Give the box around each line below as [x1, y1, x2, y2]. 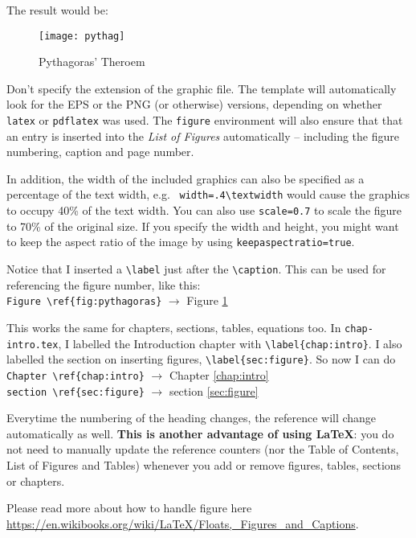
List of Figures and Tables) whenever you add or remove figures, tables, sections [6, 457, 402, 473]
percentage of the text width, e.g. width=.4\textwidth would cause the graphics [6, 186, 410, 203]
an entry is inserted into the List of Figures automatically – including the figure [6, 127, 399, 144]
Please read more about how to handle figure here [6, 499, 252, 516]
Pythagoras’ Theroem [39, 53, 145, 70]
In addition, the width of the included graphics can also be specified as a [6, 170, 365, 187]
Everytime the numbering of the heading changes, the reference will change [6, 409, 377, 426]
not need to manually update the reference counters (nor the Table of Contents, [6, 441, 399, 458]
